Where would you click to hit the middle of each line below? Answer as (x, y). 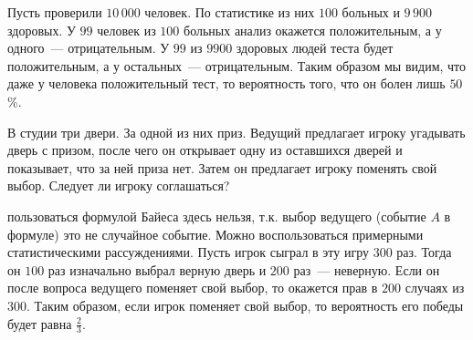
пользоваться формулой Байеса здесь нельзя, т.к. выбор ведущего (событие (217, 216)
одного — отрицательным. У (89, 48)
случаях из (435, 288)
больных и (371, 12)
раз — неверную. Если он (367, 269)
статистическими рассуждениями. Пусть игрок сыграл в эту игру (188, 252)
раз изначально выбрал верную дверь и (157, 269)
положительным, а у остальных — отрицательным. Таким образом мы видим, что (237, 65)
